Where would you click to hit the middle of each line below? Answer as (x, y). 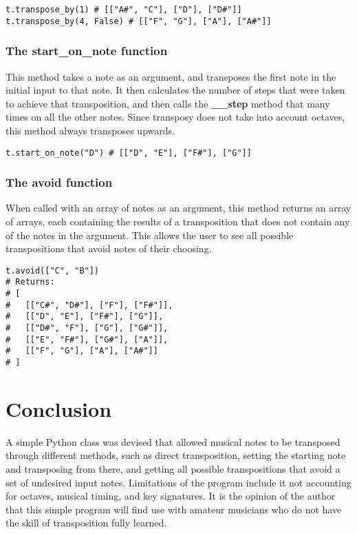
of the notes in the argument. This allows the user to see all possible (150, 235)
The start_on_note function (87, 51)
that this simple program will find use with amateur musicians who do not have (174, 509)
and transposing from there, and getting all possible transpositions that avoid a (173, 468)
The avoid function (59, 182)
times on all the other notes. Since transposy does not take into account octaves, (175, 117)
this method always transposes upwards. (90, 130)
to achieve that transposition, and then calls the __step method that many (168, 103)
